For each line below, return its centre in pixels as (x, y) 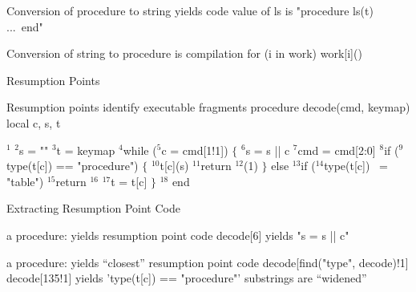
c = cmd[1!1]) (195, 150)
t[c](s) (174, 166)
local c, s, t (34, 122)
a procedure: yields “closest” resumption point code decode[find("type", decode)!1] (208, 262)
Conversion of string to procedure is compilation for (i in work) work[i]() (184, 53)
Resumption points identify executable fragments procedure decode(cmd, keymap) (208, 107)
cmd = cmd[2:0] (337, 150)
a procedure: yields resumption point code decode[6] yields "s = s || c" (178, 235)
